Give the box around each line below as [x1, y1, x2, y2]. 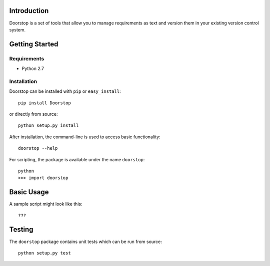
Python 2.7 [21, 65, 44, 72]
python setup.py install [18, 123, 79, 128]
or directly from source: [9, 111, 58, 117]
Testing [9, 225, 33, 234]
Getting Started [9, 40, 58, 48]
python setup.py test [18, 250, 71, 256]
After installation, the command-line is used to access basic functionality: [9, 134, 160, 140]
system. [9, 26, 26, 32]
